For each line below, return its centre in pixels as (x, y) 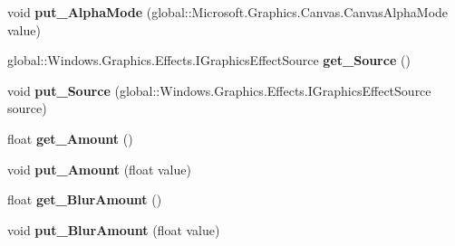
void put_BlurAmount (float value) (114, 229)
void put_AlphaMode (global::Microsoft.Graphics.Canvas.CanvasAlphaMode (228, 12)
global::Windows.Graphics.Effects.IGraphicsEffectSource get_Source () (209, 60)
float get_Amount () (70, 138)
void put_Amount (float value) (99, 169)
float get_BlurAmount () (85, 199)
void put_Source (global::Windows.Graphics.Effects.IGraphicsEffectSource (219, 90)
